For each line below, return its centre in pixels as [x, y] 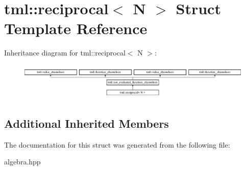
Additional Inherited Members [87, 123]
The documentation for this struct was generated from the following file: [117, 144]
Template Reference [76, 28]
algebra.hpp [22, 162]
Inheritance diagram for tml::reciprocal [65, 53]
